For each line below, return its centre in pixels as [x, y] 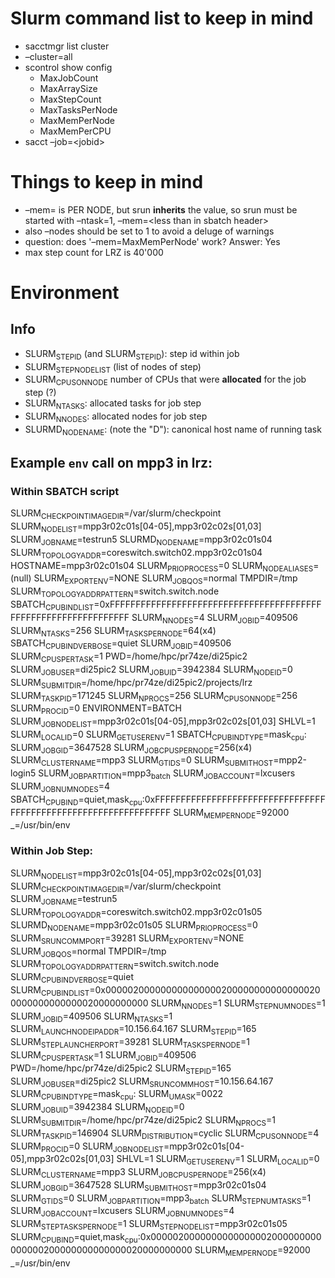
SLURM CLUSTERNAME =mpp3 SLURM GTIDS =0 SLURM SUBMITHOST [142, 761]
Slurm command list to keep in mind [162, 18]
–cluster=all [48, 56]
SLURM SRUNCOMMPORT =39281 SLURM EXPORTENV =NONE [127, 939]
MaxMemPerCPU [75, 131]
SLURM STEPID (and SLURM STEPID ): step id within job [132, 354]
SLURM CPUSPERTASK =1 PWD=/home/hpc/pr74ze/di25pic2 [129, 657]
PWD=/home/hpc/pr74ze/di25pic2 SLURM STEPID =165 [121, 1069]
